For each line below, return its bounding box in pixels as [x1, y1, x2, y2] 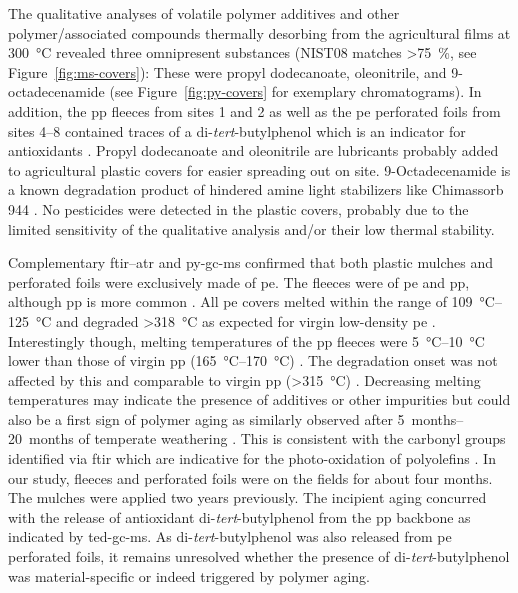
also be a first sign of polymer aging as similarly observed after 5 [8, 408, 405, 429]
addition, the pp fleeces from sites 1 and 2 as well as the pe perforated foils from [8, 100, 501, 121]
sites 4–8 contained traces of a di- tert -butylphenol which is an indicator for [8, 120, 466, 141]
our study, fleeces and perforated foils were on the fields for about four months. [8, 467, 493, 488]
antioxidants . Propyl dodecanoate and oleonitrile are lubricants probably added [8, 140, 499, 161]
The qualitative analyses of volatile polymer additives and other [8, 3, 400, 23]
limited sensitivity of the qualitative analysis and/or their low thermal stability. [8, 218, 495, 239]
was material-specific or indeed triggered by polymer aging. [8, 565, 371, 586]
